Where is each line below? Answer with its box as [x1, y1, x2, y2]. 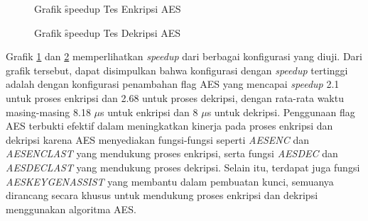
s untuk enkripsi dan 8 [100, 104, 198, 119]
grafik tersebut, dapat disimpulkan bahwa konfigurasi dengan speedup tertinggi [6, 62, 348, 77]
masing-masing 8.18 [6, 104, 91, 119]
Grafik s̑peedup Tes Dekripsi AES [34, 25, 181, 40]
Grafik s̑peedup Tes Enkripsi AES [34, 1, 181, 16]
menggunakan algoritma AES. [6, 201, 136, 216]
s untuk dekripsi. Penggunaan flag [207, 104, 355, 119]
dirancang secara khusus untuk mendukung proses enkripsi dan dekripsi [6, 188, 318, 203]
